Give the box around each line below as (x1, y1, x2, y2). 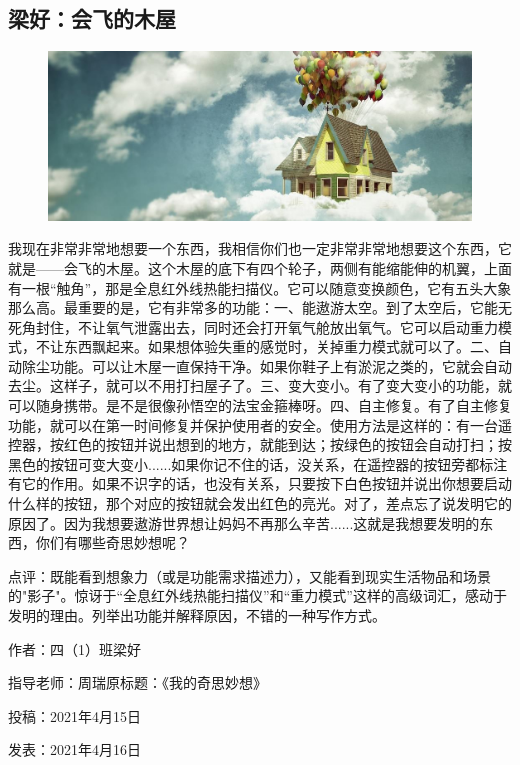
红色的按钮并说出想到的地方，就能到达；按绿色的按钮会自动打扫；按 (63, 434, 512, 455)
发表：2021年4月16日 (8, 739, 141, 760)
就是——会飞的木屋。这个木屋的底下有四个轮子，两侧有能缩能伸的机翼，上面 (8, 257, 512, 278)
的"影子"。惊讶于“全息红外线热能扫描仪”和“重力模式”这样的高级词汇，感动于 (8, 585, 507, 606)
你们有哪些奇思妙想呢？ (35, 532, 190, 553)
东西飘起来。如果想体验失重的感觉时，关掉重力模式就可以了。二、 (63, 336, 498, 357)
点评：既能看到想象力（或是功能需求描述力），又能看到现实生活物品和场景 (8, 565, 491, 586)
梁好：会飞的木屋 (8, 3, 176, 34)
